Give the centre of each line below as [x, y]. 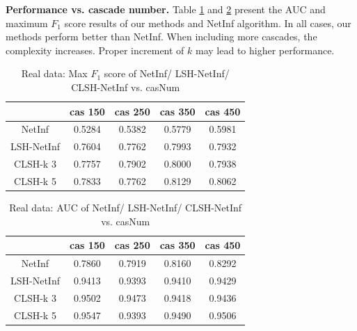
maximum [27, 23]
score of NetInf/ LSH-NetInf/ [167, 73]
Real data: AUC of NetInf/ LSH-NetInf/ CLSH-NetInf [126, 208]
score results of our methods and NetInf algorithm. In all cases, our [208, 23]
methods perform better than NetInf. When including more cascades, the [161, 37]
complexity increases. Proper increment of [95, 50]
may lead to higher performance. [265, 50]
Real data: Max [54, 73]
